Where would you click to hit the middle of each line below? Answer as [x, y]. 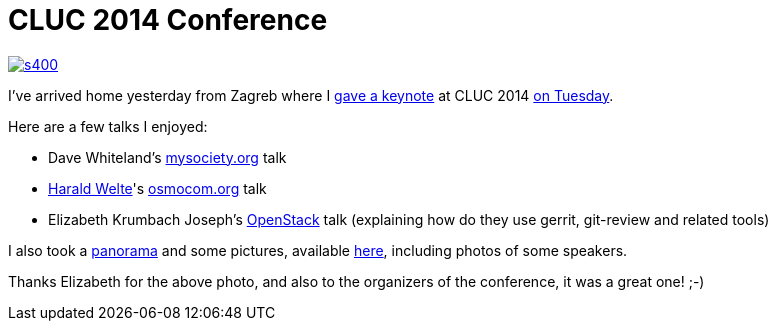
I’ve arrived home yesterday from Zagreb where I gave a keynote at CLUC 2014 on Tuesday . [311, 95]
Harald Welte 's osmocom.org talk [157, 188]
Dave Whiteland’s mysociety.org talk [167, 157]
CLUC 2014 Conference [168, 20]
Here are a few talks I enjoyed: [108, 126]
